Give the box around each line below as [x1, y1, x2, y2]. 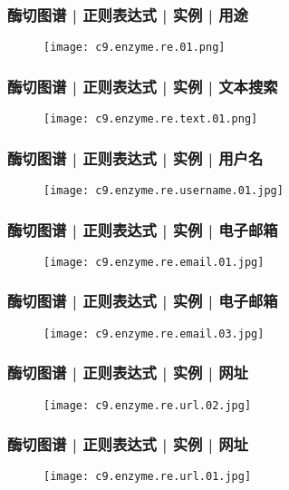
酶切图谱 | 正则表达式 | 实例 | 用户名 [7, 146, 264, 169]
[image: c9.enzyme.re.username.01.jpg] [43, 183, 284, 197]
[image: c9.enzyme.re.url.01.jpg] [43, 470, 252, 484]
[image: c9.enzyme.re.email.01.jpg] [43, 255, 265, 269]
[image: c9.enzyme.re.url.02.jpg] [43, 398, 252, 412]
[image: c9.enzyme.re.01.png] [43, 41, 226, 54]
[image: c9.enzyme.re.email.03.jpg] [43, 327, 265, 340]
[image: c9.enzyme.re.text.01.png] [43, 113, 258, 126]
